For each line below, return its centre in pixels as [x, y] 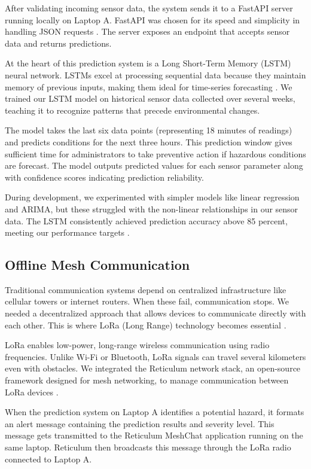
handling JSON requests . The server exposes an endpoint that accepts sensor [147, 31]
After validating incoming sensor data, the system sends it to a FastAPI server [149, 8]
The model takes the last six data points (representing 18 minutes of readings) [149, 130]
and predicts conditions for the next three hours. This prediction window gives [149, 141]
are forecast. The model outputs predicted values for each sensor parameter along [154, 165]
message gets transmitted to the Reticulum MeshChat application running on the [154, 435]
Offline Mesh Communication [97, 265]
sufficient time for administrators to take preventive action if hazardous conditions [155, 153]
